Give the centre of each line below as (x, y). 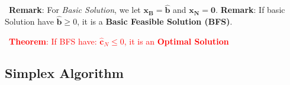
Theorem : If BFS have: (53, 41)
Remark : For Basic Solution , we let (75, 10)
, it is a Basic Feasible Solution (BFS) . (155, 21)
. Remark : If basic (250, 10)
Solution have (29, 21)
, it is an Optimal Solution (176, 41)
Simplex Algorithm (64, 72)
